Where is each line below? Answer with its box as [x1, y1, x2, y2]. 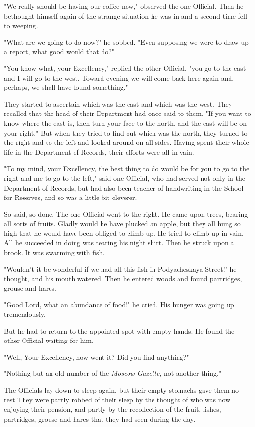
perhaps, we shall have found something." [4, 82, 128, 92]
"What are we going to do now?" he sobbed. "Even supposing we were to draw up [4, 36, 249, 47]
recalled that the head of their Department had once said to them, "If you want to [4, 108, 251, 118]
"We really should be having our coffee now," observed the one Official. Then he [4, 1, 244, 11]
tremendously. [4, 309, 46, 319]
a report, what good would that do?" [4, 46, 115, 57]
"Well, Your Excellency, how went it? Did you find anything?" [4, 351, 189, 362]
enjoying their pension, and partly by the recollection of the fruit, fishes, [4, 404, 221, 414]
